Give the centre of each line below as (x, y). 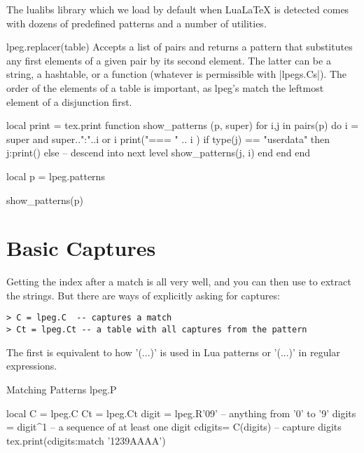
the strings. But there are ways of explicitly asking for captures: (143, 295)
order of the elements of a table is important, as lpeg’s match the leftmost (165, 87)
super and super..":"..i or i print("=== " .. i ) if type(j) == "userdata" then (168, 138)
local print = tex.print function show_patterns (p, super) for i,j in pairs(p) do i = (183, 125)
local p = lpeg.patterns (56, 176)
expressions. (32, 366)
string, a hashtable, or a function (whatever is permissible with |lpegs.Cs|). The (177, 74)
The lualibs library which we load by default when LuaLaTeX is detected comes (178, 9)
